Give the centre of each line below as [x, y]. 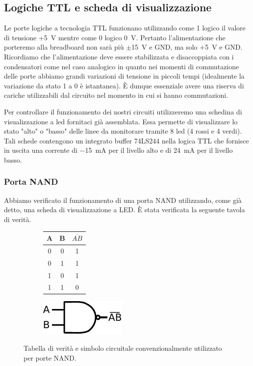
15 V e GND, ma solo [164, 47]
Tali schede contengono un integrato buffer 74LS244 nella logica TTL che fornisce [126, 140]
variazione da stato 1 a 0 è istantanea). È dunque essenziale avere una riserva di [124, 85]
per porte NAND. [50, 357]
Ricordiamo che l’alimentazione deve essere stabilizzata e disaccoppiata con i [119, 56]
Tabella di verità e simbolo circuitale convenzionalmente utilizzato [123, 348]
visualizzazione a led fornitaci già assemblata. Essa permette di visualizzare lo [121, 121]
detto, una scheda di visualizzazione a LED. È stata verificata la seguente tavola [125, 210]
